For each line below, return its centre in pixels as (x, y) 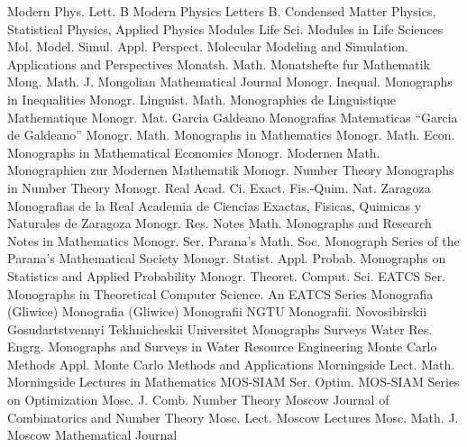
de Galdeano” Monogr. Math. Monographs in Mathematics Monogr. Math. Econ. (231, 135)
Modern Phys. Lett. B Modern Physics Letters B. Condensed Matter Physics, (222, 11)
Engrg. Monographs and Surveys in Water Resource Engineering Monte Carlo (222, 347)
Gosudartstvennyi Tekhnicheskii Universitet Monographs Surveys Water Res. (220, 328)
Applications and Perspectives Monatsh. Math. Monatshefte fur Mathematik (219, 64)
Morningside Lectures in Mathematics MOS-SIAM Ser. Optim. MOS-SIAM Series (233, 382)
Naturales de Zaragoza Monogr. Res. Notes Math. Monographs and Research (220, 223)
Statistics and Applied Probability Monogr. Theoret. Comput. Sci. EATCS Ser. (227, 275)
